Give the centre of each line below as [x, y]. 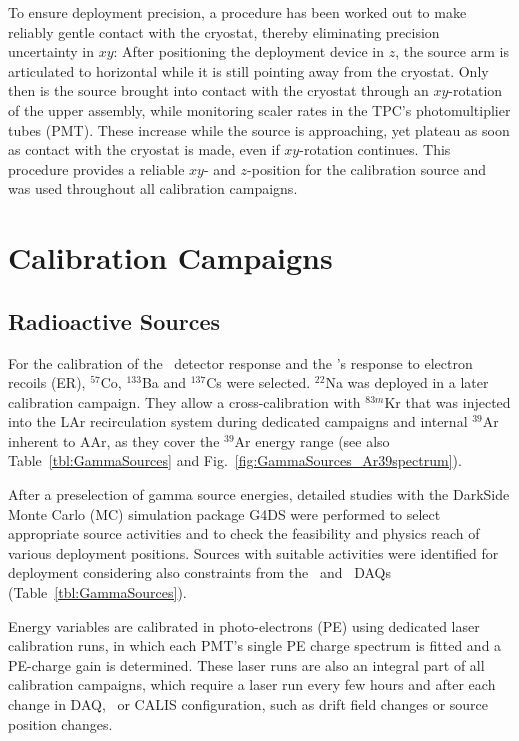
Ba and [164, 382]
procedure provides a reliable [96, 168]
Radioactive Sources [114, 320]
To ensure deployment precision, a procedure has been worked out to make [237, 12]
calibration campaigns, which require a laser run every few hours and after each [252, 684]
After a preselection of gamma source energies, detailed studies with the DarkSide [259, 494]
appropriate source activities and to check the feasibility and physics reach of [244, 533]
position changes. [60, 723]
